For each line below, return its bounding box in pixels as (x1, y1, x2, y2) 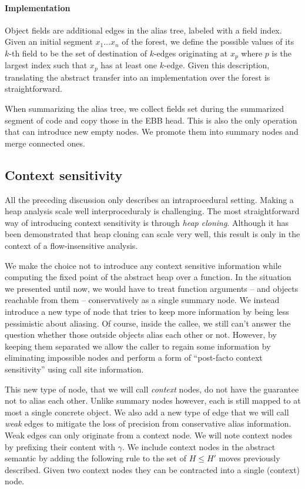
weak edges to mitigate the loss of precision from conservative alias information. (5, 417, 291, 430)
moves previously (219, 452, 280, 464)
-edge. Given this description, (164, 59, 270, 71)
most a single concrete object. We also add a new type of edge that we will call (5, 405, 289, 418)
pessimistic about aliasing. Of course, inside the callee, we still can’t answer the (5, 317, 291, 329)
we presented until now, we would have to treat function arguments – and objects (5, 282, 299, 294)
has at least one (100, 59, 157, 71)
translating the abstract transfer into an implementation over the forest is (5, 71, 270, 83)
